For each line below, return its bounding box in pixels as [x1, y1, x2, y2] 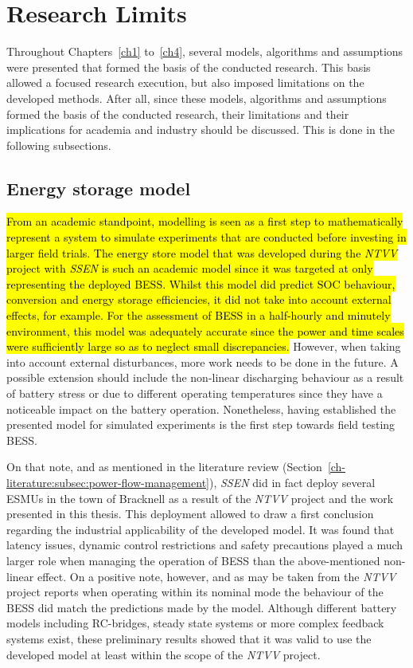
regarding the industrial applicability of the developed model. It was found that [6, 521, 395, 537]
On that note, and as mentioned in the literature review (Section [6, 458, 322, 475]
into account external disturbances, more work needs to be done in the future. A [6, 353, 399, 370]
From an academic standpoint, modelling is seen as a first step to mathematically [6, 213, 403, 230]
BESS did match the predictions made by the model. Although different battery [6, 599, 397, 615]
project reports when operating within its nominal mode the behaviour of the [6, 584, 384, 600]
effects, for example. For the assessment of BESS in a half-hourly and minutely [6, 307, 391, 324]
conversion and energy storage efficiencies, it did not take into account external [6, 291, 392, 308]
